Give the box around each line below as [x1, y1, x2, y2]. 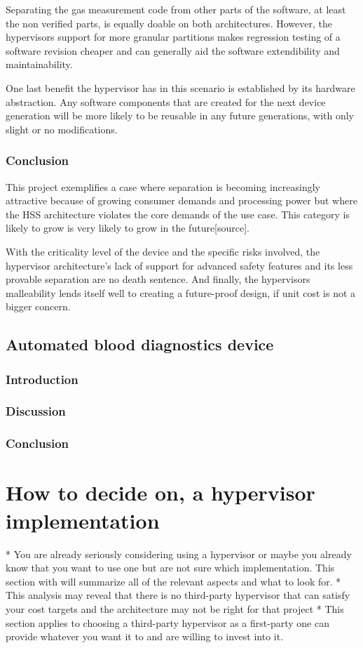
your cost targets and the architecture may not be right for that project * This [6, 601, 344, 616]
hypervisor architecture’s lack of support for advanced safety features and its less [6, 258, 353, 272]
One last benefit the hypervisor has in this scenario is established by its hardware [6, 80, 355, 95]
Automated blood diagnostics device [6, 333, 274, 355]
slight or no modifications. [6, 121, 118, 136]
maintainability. [6, 57, 73, 72]
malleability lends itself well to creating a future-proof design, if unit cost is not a [6, 285, 356, 300]
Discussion [6, 402, 66, 420]
